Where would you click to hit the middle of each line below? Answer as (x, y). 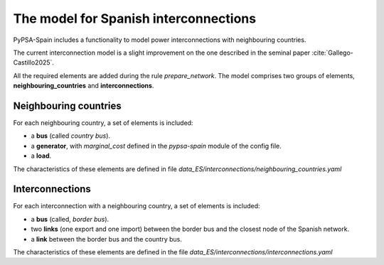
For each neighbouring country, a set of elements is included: (103, 123)
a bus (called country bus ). (70, 136)
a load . (41, 156)
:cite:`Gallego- (332, 53)
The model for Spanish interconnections (134, 18)
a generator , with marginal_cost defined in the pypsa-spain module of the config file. (156, 146)
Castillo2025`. (34, 63)
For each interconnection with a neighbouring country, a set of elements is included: (137, 206)
